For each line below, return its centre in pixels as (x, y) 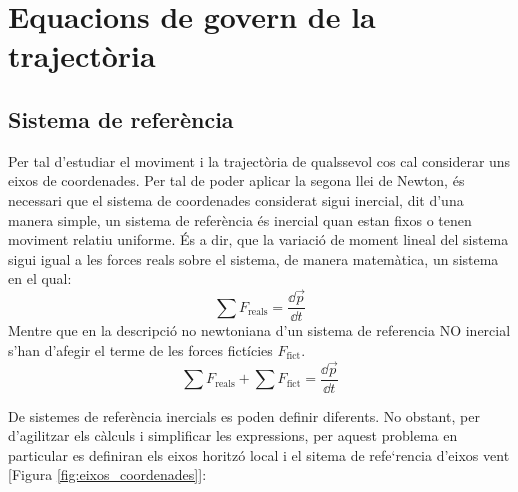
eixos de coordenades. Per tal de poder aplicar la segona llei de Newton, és (236, 180)
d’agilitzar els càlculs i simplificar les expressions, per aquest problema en (233, 435)
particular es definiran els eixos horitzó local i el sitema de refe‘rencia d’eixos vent (259, 454)
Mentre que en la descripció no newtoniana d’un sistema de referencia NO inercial (259, 330)
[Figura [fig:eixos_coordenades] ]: (107, 474)
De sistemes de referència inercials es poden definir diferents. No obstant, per (244, 415)
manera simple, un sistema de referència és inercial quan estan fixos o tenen (240, 219)
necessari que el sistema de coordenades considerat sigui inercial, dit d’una (236, 199)
